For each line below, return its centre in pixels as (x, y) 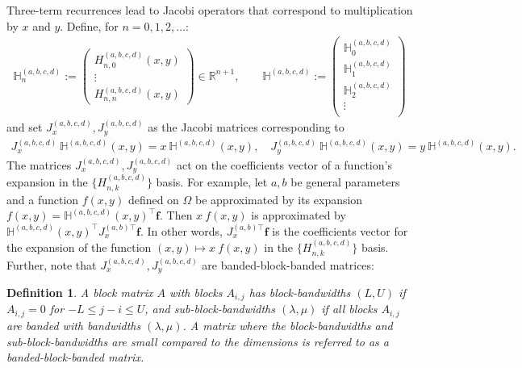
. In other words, (181, 230)
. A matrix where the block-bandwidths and (288, 325)
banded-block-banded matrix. (75, 357)
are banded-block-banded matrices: (288, 264)
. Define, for (89, 25)
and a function (43, 199)
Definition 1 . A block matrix (80, 293)
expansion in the (47, 182)
